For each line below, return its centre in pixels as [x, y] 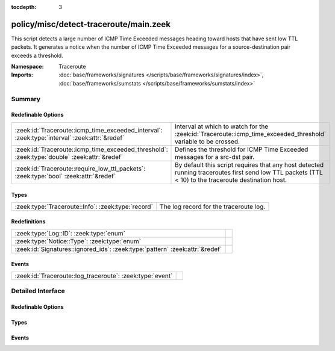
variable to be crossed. [208, 141]
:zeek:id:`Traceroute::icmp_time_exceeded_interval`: [89, 130]
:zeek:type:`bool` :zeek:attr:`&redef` [65, 176]
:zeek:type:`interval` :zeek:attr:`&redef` [70, 137]
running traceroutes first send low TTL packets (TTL [249, 172]
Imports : [22, 75]
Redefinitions [28, 222]
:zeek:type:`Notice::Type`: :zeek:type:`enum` [78, 241]
